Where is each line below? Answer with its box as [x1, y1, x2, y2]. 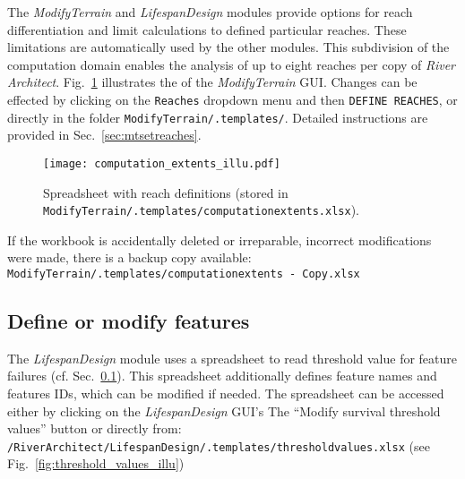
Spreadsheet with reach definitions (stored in [43, 183, 288, 201]
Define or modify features [7, 307, 250, 335]
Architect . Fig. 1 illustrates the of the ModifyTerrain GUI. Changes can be [7, 73, 418, 91]
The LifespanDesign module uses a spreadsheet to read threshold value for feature [7, 348, 458, 367]
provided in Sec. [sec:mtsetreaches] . [7, 125, 202, 144]
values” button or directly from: [7, 419, 182, 438]
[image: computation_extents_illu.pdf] [43, 157, 280, 170]
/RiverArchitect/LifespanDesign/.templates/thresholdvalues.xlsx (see [7, 436, 430, 455]
